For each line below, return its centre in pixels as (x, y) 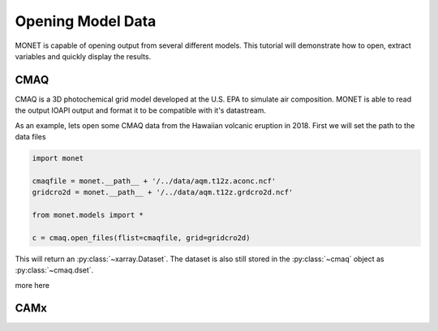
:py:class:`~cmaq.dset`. (54, 270)
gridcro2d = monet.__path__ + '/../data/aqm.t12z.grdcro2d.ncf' (163, 192)
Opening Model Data (86, 21)
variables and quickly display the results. (83, 56)
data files (30, 137)
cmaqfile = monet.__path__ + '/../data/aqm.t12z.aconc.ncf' (154, 181)
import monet (58, 158)
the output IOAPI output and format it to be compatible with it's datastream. (141, 110)
